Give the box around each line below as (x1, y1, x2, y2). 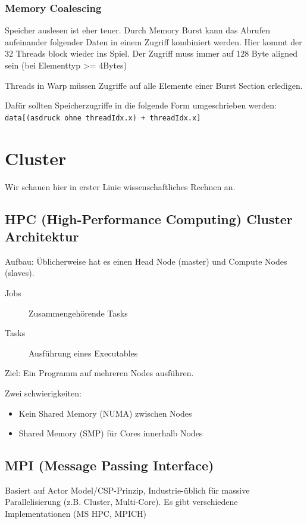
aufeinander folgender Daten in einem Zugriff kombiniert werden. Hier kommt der (5, 35, 302, 48)
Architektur (5, 227, 79, 245)
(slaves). (5, 266, 35, 279)
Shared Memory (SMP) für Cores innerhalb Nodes (18, 427, 203, 439)
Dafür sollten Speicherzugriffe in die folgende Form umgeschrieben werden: (5, 99, 277, 111)
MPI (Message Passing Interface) (5, 456, 214, 475)
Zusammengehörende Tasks (29, 306, 128, 319)
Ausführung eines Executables (29, 346, 138, 359)
